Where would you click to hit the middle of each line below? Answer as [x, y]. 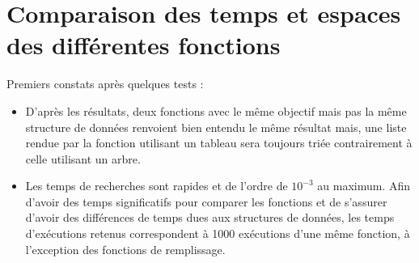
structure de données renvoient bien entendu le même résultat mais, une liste [216, 127]
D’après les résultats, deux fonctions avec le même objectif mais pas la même [216, 110]
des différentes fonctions [144, 45]
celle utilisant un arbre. [83, 158]
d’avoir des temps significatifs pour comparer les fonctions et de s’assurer [206, 201]
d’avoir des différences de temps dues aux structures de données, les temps [210, 217]
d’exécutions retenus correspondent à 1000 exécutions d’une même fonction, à [218, 233]
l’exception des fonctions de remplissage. [125, 249]
